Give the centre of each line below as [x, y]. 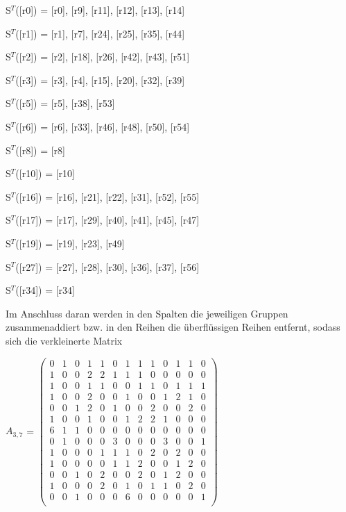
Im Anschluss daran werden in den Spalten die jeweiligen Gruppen [147, 313]
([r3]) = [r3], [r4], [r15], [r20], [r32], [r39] [100, 80]
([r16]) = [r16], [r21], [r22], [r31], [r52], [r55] [107, 196]
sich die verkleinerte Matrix [64, 340]
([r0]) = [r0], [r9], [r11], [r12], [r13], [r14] [100, 10]
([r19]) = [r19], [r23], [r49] [70, 243]
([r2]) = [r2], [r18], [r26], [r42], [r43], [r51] [103, 57]
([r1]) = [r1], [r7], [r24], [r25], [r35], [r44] [100, 33]
